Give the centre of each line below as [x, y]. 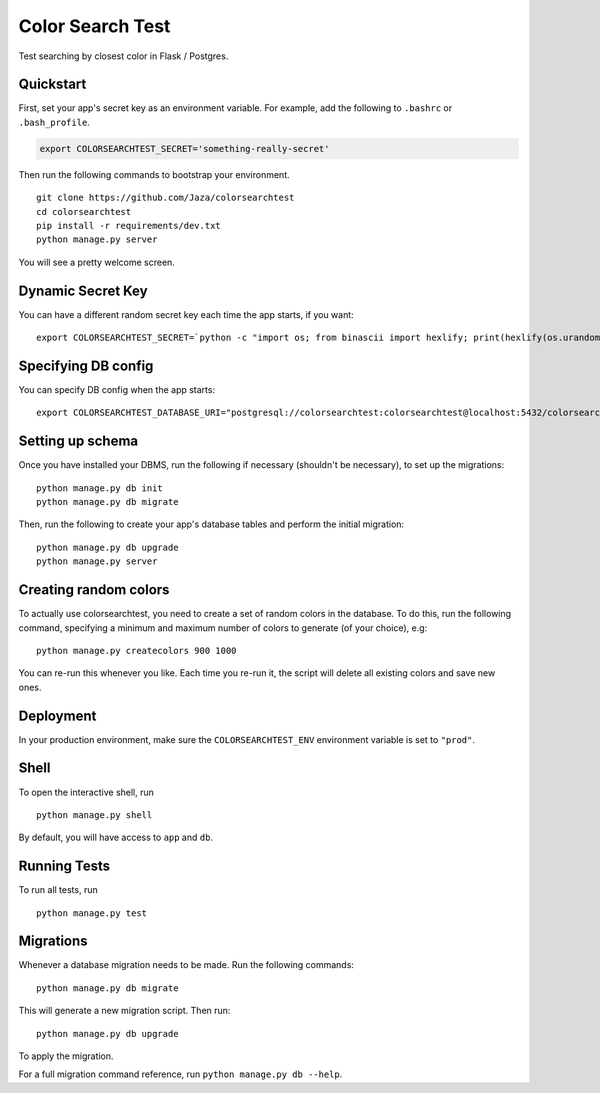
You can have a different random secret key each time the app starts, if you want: [186, 314]
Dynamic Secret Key [83, 290]
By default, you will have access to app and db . [116, 837]
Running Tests [64, 866]
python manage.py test [92, 913]
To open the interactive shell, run [86, 792]
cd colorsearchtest [84, 211]
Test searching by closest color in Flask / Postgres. [123, 56]
